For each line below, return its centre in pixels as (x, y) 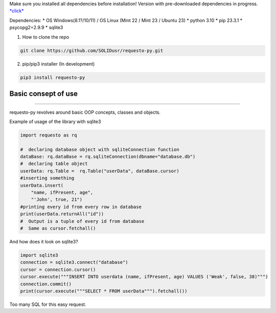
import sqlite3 (39, 255)
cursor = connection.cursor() (58, 269)
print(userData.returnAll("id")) (62, 214)
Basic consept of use (43, 93)
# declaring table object (54, 164)
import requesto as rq (49, 135)
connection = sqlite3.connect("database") (74, 262)
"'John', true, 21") (57, 200)
